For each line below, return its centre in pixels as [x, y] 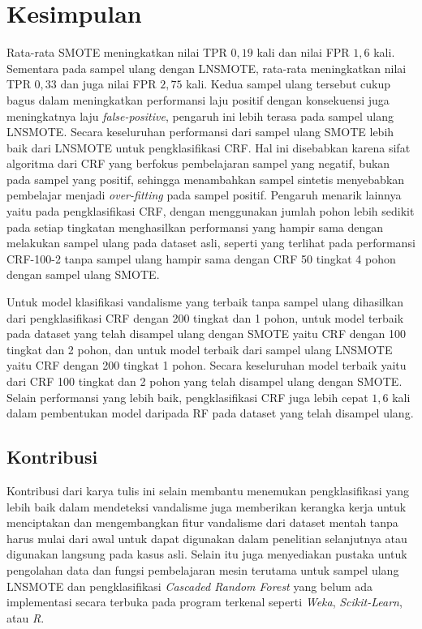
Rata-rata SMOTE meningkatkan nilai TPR [117, 52]
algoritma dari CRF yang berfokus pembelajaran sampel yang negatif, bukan [198, 163]
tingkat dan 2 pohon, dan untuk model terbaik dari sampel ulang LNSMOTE [200, 349]
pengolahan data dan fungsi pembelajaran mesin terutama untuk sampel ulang [203, 569]
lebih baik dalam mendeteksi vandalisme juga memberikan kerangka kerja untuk [207, 506]
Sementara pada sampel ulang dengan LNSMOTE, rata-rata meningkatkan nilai [207, 68]
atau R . [26, 617]
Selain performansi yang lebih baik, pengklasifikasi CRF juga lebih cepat [187, 397]
